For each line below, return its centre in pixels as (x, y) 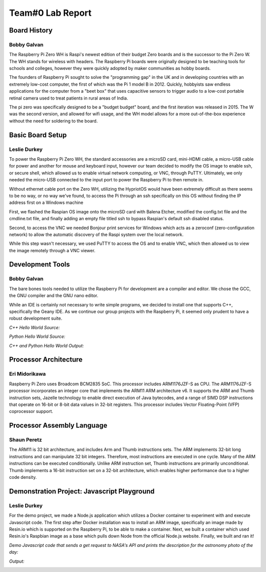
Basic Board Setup (38, 135)
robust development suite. (36, 318)
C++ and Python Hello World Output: (47, 345)
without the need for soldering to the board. (53, 121)
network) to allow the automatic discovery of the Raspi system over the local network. (96, 235)
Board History (31, 30)
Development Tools (39, 264)
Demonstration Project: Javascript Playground (82, 491)
